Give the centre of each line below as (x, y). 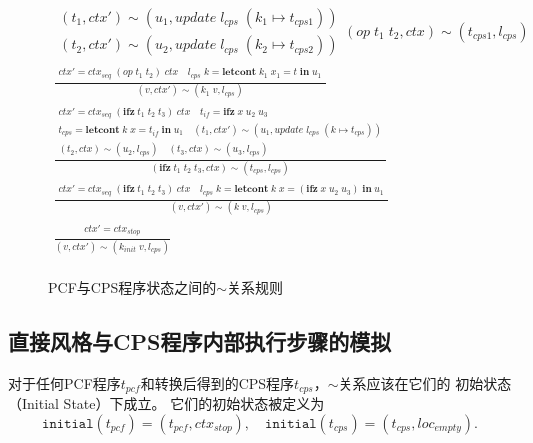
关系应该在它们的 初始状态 (425, 382)
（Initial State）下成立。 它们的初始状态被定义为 (166, 403)
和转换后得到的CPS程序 (217, 382)
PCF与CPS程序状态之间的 (132, 286)
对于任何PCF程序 (64, 382)
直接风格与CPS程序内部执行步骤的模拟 (200, 340)
